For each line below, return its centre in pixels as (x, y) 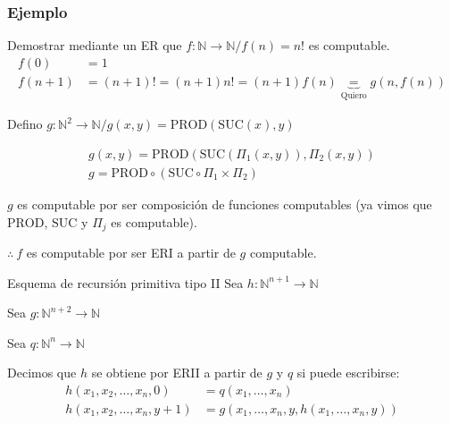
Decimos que (42, 373)
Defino (25, 124)
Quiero (354, 95)
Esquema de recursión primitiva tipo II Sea (125, 282)
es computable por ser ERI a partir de (131, 253)
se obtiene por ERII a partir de (177, 373)
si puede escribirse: (348, 373)
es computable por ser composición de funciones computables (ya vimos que (225, 204)
